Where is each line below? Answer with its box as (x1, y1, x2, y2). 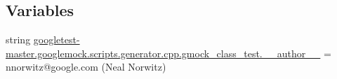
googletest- (33, 32, 80, 47)
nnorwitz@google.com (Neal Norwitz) (6, 59, 166, 74)
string (6, 32, 31, 47)
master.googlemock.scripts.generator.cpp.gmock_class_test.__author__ (6, 45, 321, 60)
